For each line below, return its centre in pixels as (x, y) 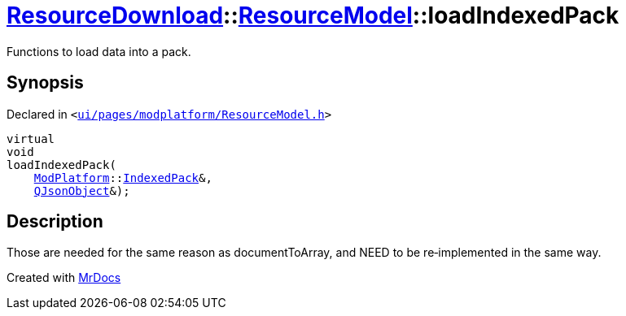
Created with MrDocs (64, 278)
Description (55, 222)
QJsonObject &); (82, 190)
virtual (31, 139)
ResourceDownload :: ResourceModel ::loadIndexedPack (313, 15)
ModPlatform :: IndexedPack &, (123, 177)
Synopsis (45, 83)
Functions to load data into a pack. (99, 51)
